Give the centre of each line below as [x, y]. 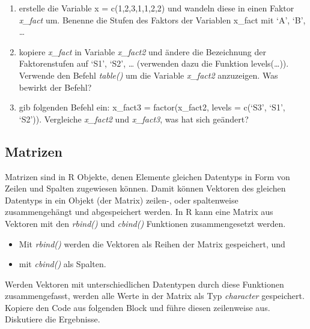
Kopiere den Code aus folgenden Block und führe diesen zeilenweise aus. [138, 307]
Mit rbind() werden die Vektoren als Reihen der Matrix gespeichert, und [152, 243]
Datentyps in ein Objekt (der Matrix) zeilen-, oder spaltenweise [122, 200]
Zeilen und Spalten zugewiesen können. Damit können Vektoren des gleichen [145, 188]
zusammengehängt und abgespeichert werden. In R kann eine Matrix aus [139, 212]
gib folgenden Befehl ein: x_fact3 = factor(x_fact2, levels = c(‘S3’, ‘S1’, [152, 107]
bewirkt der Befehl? [55, 87]
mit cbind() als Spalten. [62, 264]
